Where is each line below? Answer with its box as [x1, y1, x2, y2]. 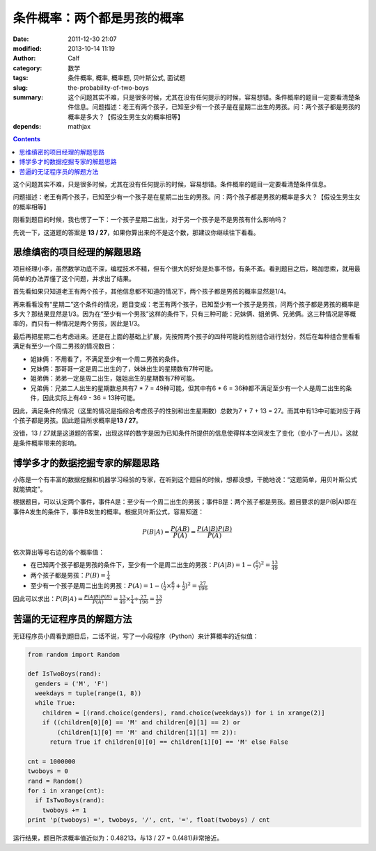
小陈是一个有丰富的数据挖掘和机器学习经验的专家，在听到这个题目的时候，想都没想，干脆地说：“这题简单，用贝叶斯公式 [13, 475, 358, 484]
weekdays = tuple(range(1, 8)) [35, 690, 142, 697]
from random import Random [27, 651, 120, 658]
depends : [13, 122, 42, 131]
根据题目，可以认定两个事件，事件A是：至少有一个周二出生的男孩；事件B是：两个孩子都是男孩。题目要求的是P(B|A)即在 [13, 498, 357, 506]
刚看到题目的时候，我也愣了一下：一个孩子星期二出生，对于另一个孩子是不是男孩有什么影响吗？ [13, 216, 288, 224]
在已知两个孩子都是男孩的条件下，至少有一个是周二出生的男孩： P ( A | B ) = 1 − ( [30, 561, 256, 569]
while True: [35, 699, 76, 707]
